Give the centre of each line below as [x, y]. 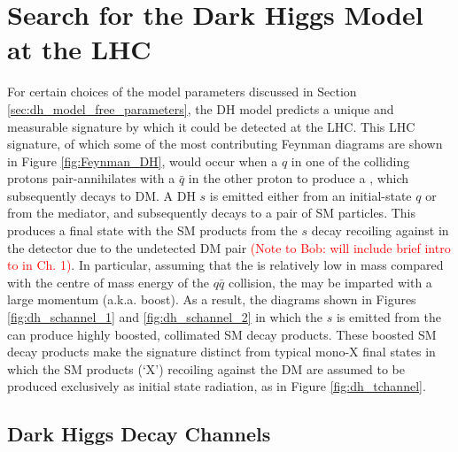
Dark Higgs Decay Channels [139, 434]
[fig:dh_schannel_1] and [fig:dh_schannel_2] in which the [165, 317]
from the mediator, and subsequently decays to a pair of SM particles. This [211, 213]
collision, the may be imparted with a [330, 282]
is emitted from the [388, 317]
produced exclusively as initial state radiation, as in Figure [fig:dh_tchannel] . [217, 386]
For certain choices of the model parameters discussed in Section [182, 92]
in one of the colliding [350, 161]
